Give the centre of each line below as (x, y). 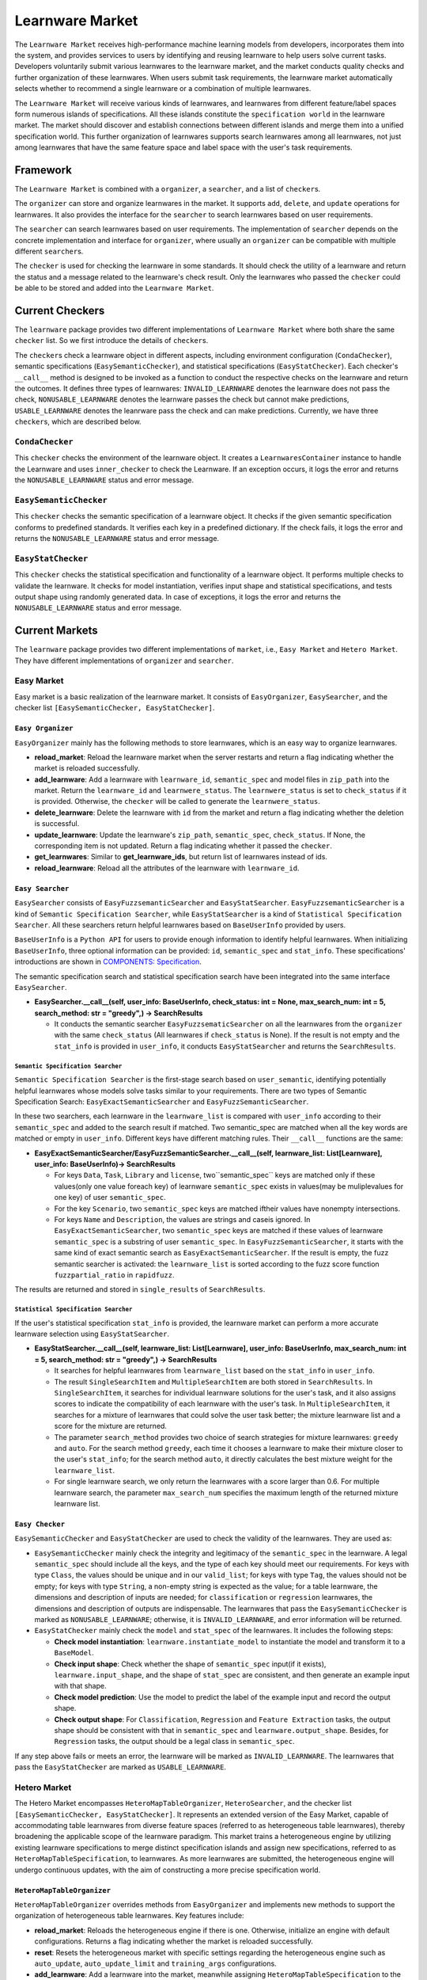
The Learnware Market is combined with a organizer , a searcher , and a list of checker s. (168, 188)
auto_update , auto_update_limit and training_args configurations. (155, 1963)
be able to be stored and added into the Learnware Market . (114, 288)
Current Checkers (60, 310)
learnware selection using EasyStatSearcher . (92, 1334)
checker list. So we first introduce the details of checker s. (111, 341)
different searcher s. (49, 251)
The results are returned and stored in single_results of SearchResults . (140, 1289)
